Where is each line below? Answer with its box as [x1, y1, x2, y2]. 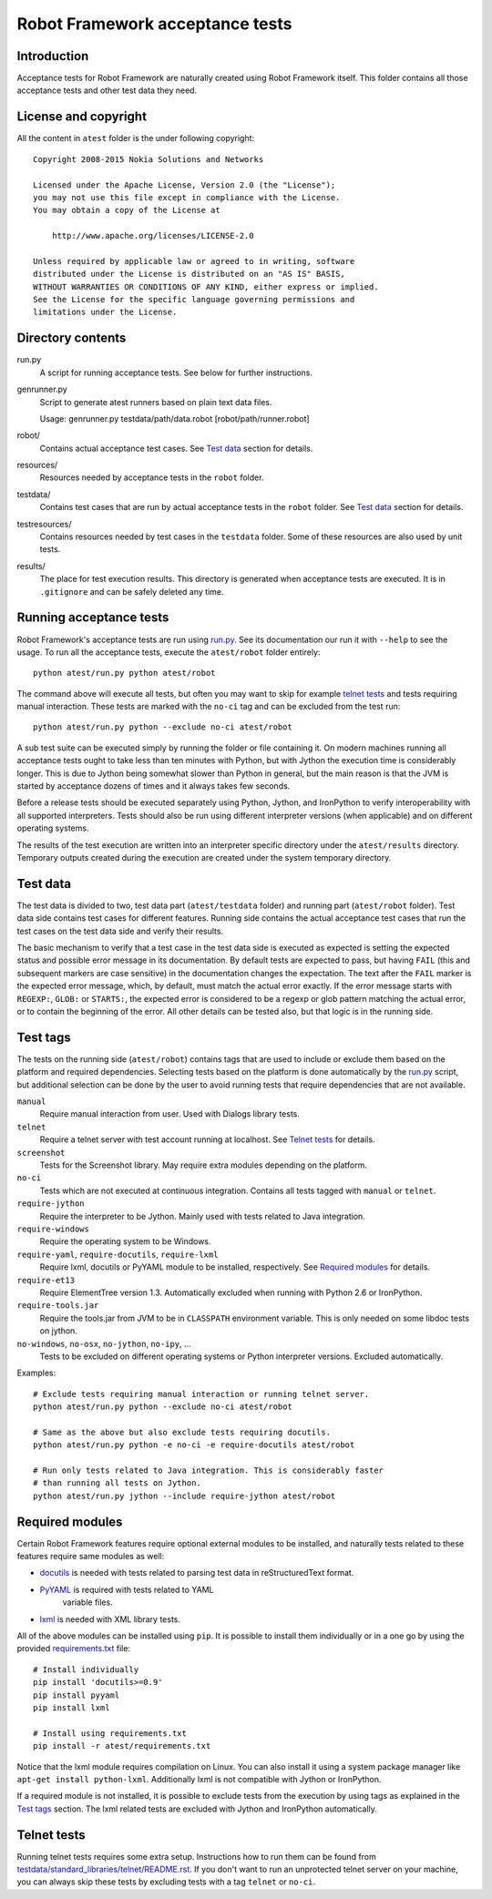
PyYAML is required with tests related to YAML [39, 1584, 214, 1595]
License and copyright [16, 109, 148, 125]
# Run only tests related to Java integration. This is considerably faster [33, 1465, 384, 1475]
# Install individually [33, 1664, 139, 1675]
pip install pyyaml [33, 1690, 120, 1700]
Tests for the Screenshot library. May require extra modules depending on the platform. [39, 1159, 368, 1170]
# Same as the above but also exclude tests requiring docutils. [33, 1426, 332, 1437]
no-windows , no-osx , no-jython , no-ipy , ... [16, 1338, 191, 1349]
